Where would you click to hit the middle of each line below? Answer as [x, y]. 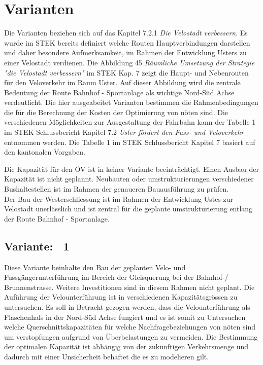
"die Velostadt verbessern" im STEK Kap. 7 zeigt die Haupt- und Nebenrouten [126, 72]
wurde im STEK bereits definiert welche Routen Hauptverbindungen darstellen [127, 42]
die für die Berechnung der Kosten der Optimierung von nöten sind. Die [116, 112]
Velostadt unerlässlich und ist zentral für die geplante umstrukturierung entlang [128, 209]
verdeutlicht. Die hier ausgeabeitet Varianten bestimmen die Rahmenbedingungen [131, 102]
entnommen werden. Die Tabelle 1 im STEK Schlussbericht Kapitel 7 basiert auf [130, 142]
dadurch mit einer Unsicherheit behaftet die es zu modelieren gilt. [107, 356]
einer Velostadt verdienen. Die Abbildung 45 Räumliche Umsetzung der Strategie [129, 62]
